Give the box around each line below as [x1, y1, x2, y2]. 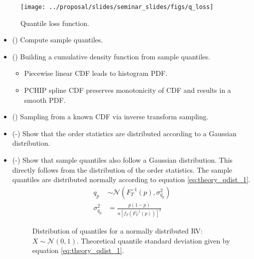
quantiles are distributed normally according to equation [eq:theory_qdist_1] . [12, 174, 251, 185]
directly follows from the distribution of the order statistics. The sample [12, 164, 233, 175]
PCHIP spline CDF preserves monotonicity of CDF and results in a [24, 85, 231, 95]
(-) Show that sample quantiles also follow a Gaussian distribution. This [12, 155, 233, 165]
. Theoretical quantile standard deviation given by [76, 235, 230, 246]
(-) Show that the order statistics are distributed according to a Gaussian [12, 128, 237, 138]
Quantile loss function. [20, 17, 89, 28]
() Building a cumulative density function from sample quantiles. [12, 51, 211, 61]
